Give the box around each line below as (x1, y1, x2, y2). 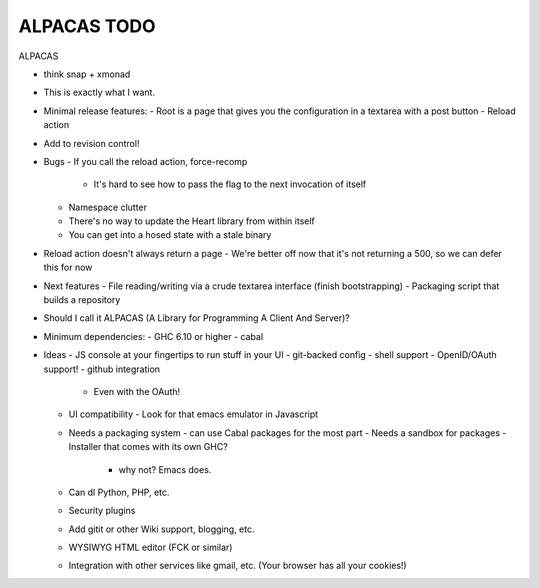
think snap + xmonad (43, 68, 131, 80)
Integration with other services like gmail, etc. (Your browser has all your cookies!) (68, 560, 407, 572)
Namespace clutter (68, 201, 148, 213)
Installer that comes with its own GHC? (68, 441, 229, 453)
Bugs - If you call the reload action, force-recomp (43, 155, 248, 167)
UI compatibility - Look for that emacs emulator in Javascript (68, 408, 319, 420)
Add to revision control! (43, 137, 140, 149)
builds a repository (43, 294, 121, 306)
